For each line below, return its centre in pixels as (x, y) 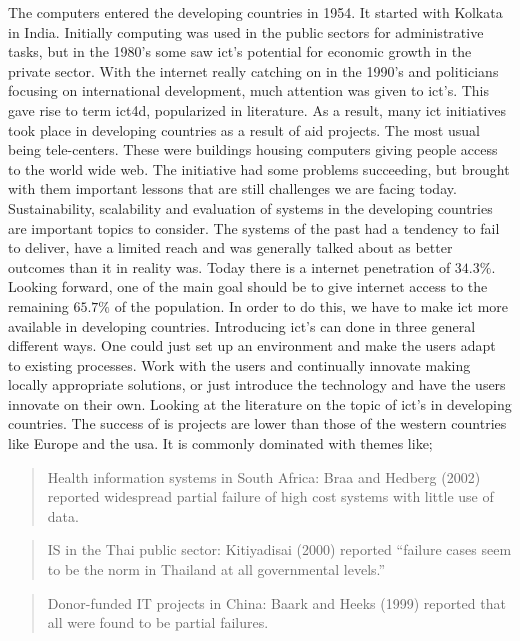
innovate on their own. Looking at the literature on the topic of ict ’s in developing (260, 403)
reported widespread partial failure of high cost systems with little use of (270, 496)
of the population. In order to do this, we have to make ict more (311, 305)
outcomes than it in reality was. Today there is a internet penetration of (229, 266)
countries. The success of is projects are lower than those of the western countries (257, 423)
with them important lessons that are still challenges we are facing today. (232, 188)
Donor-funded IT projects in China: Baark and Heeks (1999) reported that (276, 602)
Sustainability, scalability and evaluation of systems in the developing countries (250, 207)
